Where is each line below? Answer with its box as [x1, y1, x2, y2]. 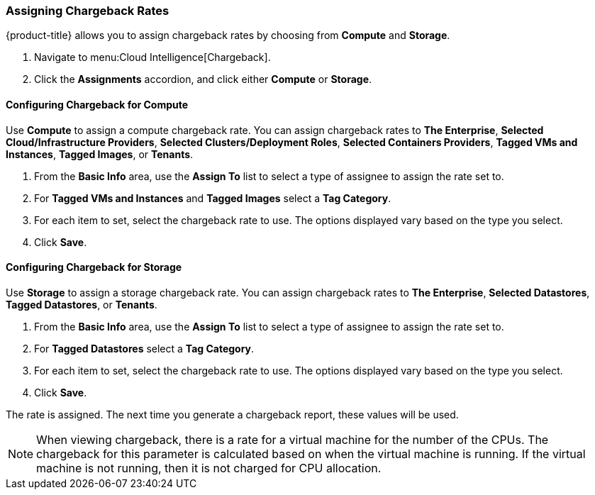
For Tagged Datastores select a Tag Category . [34, 342, 255, 355]
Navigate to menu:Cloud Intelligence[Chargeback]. [34, 51, 271, 64]
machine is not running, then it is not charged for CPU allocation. [36, 460, 382, 475]
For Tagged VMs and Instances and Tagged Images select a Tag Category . [34, 191, 391, 204]
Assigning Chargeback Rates [6, 4, 169, 18]
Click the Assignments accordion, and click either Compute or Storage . [34, 73, 372, 86]
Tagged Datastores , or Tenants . [6, 298, 157, 311]
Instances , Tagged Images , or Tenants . [6, 148, 194, 160]
